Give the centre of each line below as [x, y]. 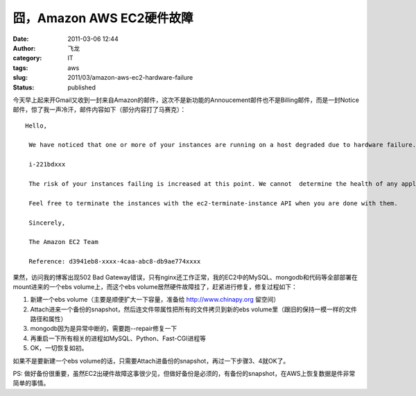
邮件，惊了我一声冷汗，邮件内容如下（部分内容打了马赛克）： [99, 110]
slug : [20, 78]
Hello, [36, 126]
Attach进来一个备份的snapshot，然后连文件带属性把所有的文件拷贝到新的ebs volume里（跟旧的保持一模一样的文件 [193, 309]
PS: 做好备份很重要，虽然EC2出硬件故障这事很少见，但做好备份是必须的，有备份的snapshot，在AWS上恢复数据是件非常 [184, 374]
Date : [21, 39]
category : [27, 58]
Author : [24, 48]
